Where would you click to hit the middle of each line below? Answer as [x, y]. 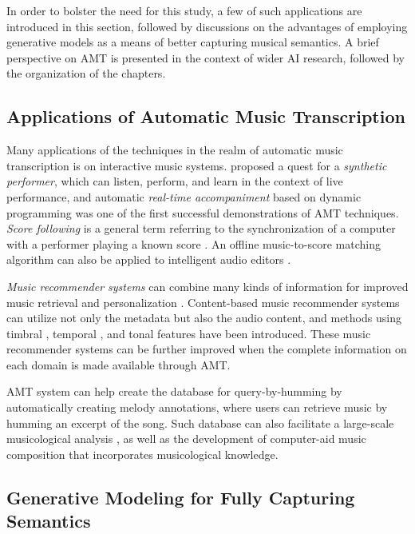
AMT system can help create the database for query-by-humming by [174, 391]
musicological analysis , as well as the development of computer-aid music [186, 438]
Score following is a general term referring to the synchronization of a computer [201, 228]
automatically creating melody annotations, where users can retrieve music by [197, 407]
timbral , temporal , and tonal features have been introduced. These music [189, 333]
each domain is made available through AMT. [119, 364]
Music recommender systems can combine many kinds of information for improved [207, 286]
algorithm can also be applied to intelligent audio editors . [149, 259]
